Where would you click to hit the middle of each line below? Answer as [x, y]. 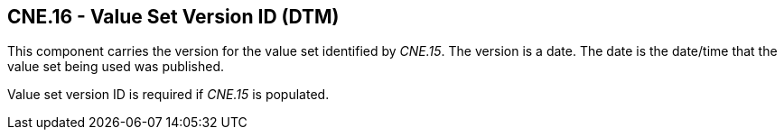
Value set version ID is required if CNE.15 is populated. [168, 95]
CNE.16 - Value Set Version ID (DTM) [173, 17]
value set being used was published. [116, 67]
